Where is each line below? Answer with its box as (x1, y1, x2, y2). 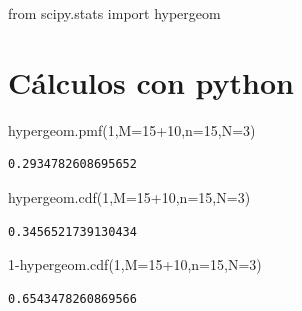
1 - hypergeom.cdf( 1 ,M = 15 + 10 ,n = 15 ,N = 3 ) (8, 254, 262, 275)
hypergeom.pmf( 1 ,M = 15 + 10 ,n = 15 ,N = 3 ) (8, 119, 256, 140)
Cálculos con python (8, 61, 294, 102)
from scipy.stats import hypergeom (8, 3, 221, 23)
